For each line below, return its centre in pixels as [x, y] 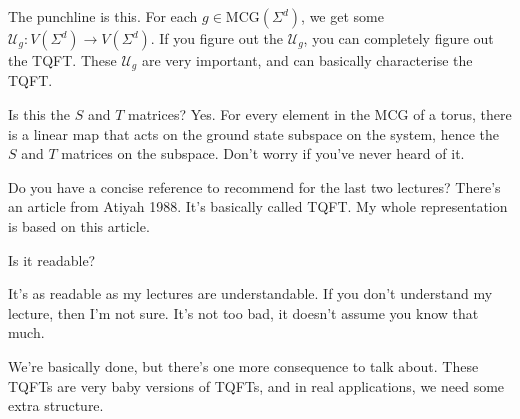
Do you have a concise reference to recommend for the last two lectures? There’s [254, 186]
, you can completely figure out [398, 38]
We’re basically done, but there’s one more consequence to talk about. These [243, 365]
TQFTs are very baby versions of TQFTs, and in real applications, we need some [256, 385]
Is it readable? [52, 259]
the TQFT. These [62, 60]
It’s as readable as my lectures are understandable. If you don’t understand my [250, 293]
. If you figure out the [217, 38]
